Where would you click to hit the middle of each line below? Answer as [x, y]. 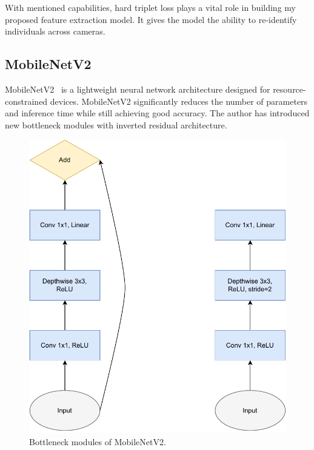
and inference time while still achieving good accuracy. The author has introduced [157, 113]
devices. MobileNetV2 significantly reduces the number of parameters [179, 101]
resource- [289, 89]
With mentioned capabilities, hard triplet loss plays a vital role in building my [150, 7]
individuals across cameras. [55, 31]
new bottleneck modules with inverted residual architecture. [116, 124]
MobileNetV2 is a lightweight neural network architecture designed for [138, 89]
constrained [26, 101]
